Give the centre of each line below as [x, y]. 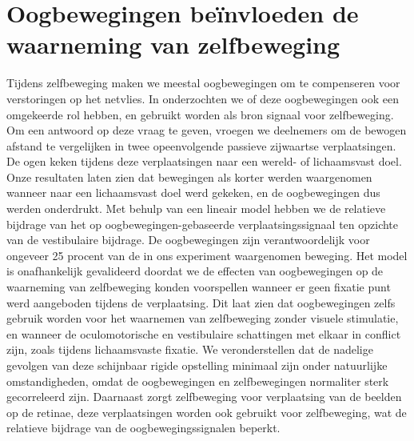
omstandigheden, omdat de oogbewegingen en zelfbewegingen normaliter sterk [198, 381]
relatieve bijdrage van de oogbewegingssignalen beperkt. [143, 428]
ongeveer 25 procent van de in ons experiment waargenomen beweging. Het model [207, 255]
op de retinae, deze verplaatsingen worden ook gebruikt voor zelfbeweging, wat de [207, 412]
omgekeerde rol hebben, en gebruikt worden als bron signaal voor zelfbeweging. [200, 114]
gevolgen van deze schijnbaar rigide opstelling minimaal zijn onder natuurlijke [197, 365]
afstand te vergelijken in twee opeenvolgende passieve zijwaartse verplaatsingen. [201, 145]
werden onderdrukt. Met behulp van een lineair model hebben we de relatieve [196, 208]
